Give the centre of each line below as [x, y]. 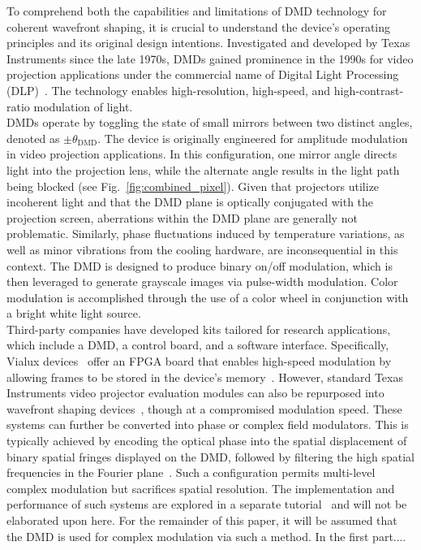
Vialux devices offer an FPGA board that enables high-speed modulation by [199, 361]
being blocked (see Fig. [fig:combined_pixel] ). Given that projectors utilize [193, 186]
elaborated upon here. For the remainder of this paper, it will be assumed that [202, 520]
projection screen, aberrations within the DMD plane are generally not [182, 217]
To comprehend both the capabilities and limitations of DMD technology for [197, 11]
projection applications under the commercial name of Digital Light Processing [203, 74]
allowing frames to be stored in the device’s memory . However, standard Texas [205, 377]
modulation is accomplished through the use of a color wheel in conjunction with [208, 297]
